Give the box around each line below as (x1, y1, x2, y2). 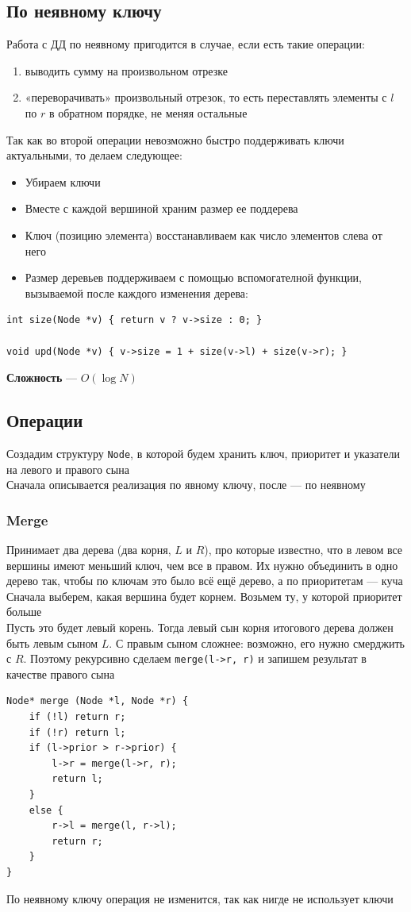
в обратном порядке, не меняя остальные (48, 104, 248, 121)
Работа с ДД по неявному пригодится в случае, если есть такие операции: (6, 36, 365, 52)
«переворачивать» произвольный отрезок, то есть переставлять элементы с (25, 89, 387, 106)
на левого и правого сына (6, 460, 129, 477)
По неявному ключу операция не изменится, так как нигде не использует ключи (6, 890, 394, 906)
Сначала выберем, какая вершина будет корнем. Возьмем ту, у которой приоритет (6, 587, 402, 604)
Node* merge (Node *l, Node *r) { (6, 695, 189, 707)
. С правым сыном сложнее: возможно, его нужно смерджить (109, 634, 405, 651)
